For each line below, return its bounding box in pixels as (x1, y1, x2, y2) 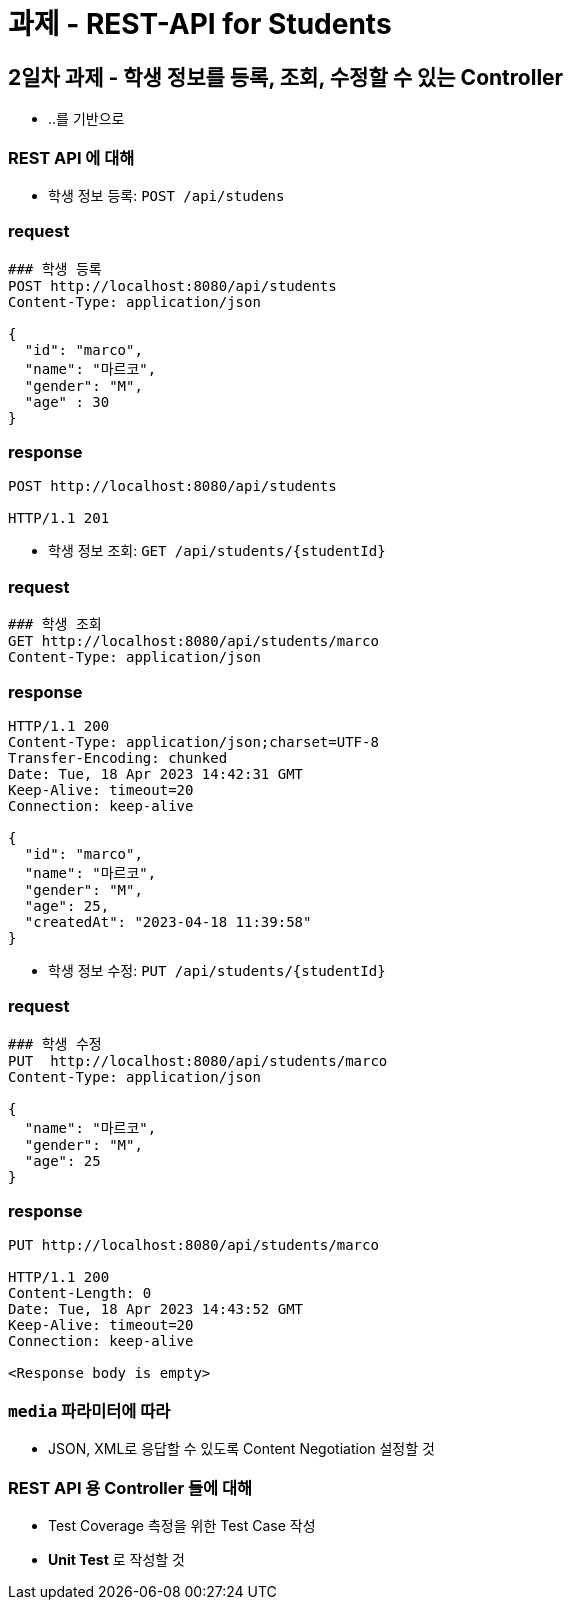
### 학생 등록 (8, 260, 102, 277)
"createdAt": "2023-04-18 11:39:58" (24, 913, 312, 930)
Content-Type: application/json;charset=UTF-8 (8, 733, 379, 750)
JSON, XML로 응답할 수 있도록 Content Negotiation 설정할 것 (48, 1440, 435, 1458)
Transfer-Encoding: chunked (8, 749, 228, 766)
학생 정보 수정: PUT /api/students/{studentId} (48, 961, 386, 979)
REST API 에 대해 (8, 147, 135, 168)
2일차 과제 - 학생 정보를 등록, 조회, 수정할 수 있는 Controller (8, 64, 564, 90)
